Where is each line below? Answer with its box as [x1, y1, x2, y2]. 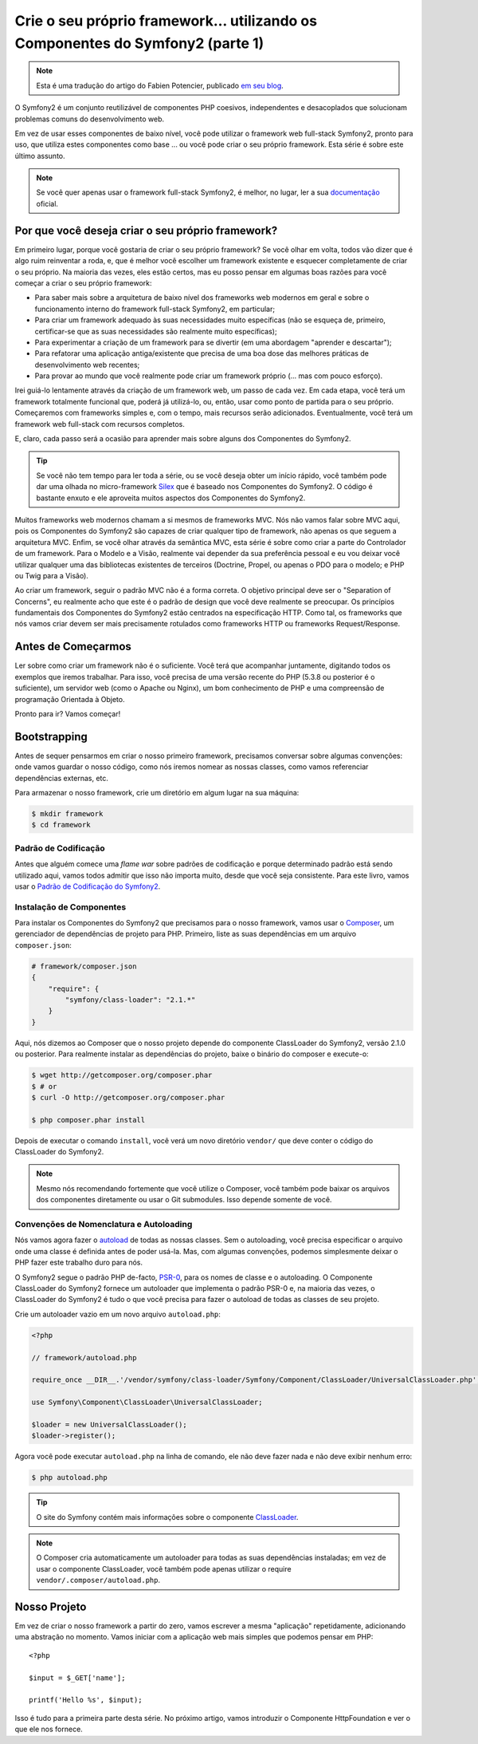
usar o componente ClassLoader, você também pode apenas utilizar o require [36, 1564, 292, 1573]
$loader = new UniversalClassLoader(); [31, 1420, 187, 1429]
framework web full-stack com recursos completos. [14, 419, 185, 428]
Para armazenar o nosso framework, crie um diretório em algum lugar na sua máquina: [14, 788, 300, 798]
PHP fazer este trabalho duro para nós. [14, 1257, 143, 1268]
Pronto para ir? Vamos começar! [14, 708, 121, 718]
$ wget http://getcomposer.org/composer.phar [31, 1071, 213, 1080]
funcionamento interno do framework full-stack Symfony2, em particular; [34, 304, 275, 314]
